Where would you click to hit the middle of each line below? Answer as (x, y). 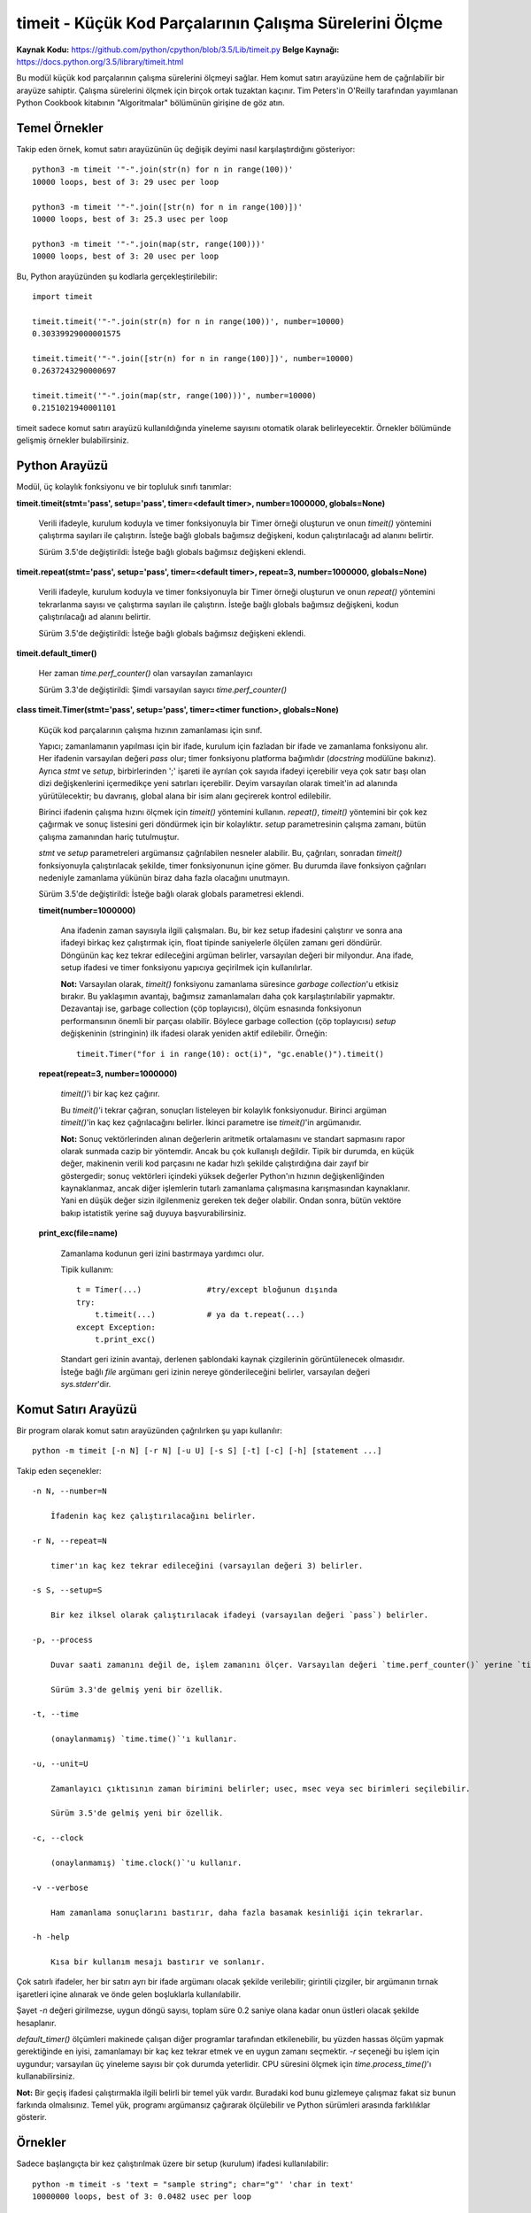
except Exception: (116, 1327)
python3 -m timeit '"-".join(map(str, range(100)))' (149, 244)
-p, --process (62, 1639)
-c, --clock (58, 1838)
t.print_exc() (125, 1340)
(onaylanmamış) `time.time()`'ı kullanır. (144, 1739)
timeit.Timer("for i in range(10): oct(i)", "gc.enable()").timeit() (231, 1054)
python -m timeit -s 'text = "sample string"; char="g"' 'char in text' (193, 2184)
